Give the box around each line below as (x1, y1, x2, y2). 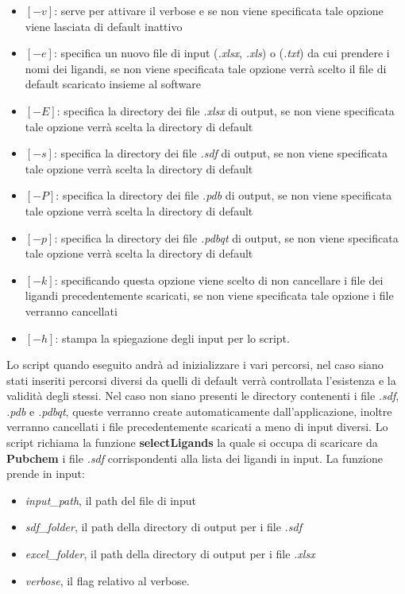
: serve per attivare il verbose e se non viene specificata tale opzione (54, 2, 384, 18)
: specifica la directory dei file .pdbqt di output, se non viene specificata (54, 229, 399, 246)
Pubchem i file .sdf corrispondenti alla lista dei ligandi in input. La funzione (6, 449, 383, 466)
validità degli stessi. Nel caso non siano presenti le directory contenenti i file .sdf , (6, 387, 399, 404)
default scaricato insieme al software (25, 76, 201, 92)
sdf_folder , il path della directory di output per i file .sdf (25, 518, 303, 535)
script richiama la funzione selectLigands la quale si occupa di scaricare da (6, 434, 378, 451)
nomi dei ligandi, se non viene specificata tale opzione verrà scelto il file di (25, 60, 387, 76)
